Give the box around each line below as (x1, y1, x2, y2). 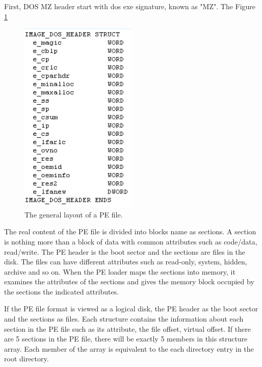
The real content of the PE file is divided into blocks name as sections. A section (4, 226, 256, 237)
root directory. (4, 353, 49, 364)
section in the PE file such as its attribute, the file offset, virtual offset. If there (4, 323, 251, 334)
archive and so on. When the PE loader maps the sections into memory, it (4, 266, 235, 277)
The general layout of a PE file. (24, 209, 123, 219)
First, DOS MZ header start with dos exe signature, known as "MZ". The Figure (4, 1, 256, 11)
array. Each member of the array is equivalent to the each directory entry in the (4, 343, 254, 354)
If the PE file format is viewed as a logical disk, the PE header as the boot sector (4, 303, 258, 314)
